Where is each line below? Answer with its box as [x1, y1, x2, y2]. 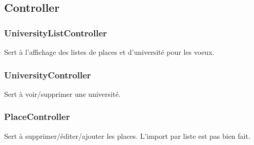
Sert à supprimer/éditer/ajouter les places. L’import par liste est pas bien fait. [4, 130, 250, 141]
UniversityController [4, 68, 91, 81]
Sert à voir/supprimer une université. [4, 88, 121, 99]
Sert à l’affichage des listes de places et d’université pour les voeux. [4, 47, 215, 57]
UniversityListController [4, 26, 107, 39]
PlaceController [4, 110, 70, 123]
